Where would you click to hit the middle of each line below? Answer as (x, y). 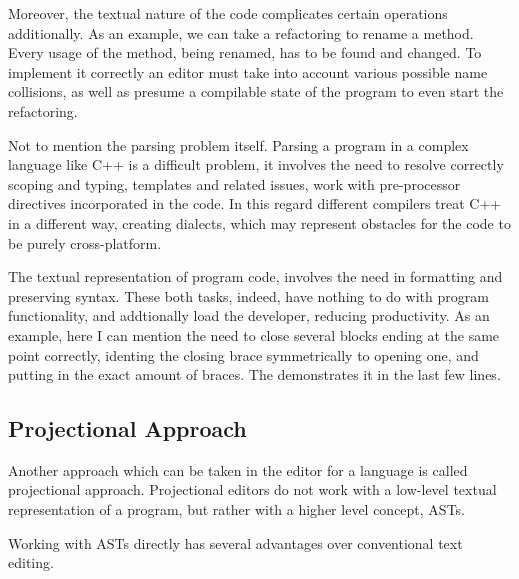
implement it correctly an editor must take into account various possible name (248, 71)
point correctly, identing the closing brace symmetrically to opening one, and (243, 354)
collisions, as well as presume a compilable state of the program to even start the (256, 91)
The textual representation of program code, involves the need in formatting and (255, 276)
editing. (31, 562)
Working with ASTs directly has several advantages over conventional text (235, 542)
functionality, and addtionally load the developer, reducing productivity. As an (249, 315)
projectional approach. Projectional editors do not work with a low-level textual (252, 489)
